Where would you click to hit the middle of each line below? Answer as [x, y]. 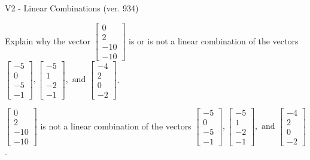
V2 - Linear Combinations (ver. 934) [72, 8]
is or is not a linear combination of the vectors [214, 40]
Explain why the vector [48, 40]
